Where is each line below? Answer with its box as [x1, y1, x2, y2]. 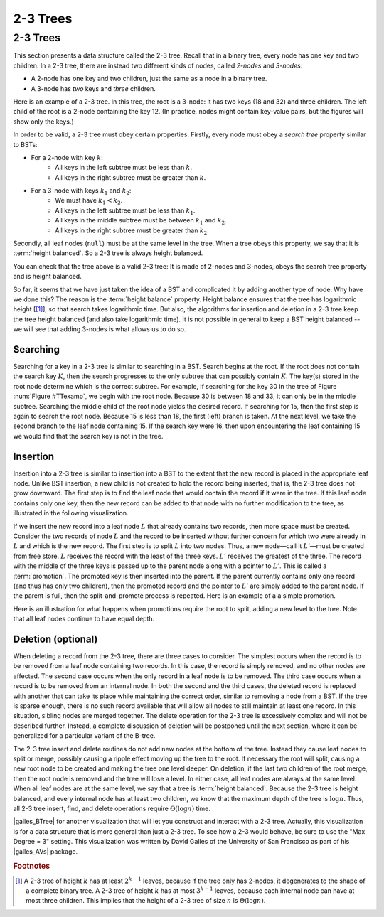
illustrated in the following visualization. [13, 509, 129, 518]
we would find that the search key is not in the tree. [13, 431, 164, 440]
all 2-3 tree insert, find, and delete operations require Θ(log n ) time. [13, 804, 211, 813]
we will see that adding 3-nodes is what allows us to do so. [13, 325, 186, 333]
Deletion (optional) [13, 633, 98, 645]
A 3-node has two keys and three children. [31, 84, 156, 92]
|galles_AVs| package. [13, 847, 78, 856]
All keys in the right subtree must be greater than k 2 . [55, 226, 209, 236]
